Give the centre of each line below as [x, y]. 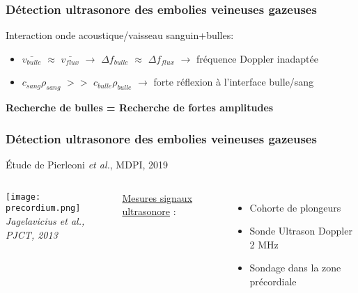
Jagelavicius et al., [45, 220]
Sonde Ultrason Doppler [301, 231]
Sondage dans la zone [295, 268]
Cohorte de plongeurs [295, 207]
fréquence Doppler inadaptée [257, 58]
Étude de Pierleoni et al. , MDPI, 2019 [87, 165]
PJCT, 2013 [32, 234]
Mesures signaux [157, 197]
